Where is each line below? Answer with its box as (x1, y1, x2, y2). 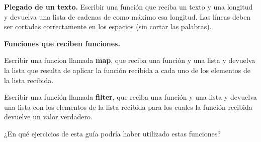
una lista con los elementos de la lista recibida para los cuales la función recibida (4, 101, 252, 112)
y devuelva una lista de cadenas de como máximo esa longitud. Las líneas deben (4, 11, 251, 22)
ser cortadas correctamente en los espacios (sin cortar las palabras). (4, 21, 212, 32)
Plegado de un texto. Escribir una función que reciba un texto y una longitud (4, 2, 253, 12)
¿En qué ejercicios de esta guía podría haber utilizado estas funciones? (4, 128, 221, 138)
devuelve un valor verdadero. (4, 111, 93, 122)
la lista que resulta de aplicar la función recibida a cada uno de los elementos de (4, 64, 251, 75)
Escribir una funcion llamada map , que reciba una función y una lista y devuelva (4, 55, 255, 65)
